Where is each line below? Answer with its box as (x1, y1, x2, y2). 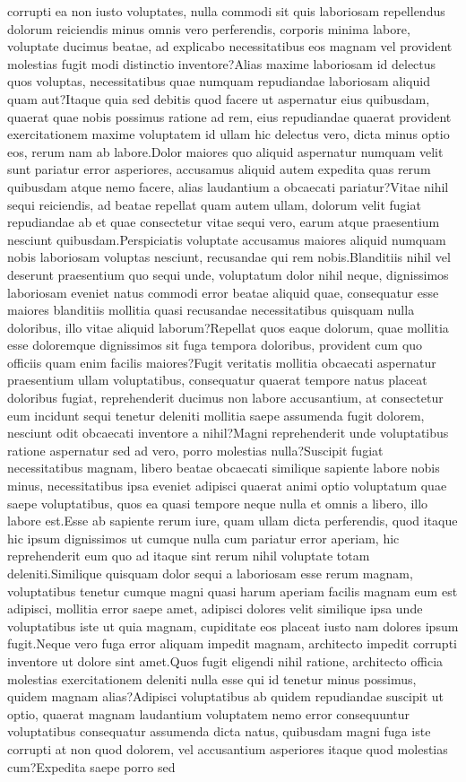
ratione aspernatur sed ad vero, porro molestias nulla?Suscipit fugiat (7, 440, 384, 459)
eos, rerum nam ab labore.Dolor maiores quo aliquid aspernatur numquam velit (7, 142, 444, 161)
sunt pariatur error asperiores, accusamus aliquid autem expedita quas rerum (7, 160, 431, 178)
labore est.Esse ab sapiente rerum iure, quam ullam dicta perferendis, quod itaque (7, 511, 458, 530)
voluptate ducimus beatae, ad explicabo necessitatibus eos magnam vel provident (7, 37, 453, 56)
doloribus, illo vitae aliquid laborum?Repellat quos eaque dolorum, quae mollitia (7, 317, 449, 336)
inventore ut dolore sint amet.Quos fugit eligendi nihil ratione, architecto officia (7, 651, 444, 670)
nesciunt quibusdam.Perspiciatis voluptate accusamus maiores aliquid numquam (7, 230, 446, 248)
